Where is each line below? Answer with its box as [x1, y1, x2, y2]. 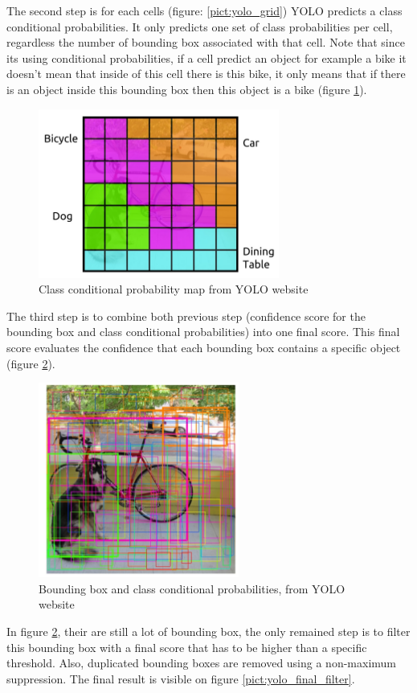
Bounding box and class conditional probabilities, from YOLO [39, 580, 345, 597]
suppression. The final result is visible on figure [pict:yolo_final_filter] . [6, 670, 355, 687]
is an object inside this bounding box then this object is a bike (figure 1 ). [6, 80, 367, 97]
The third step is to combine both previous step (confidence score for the [6, 307, 366, 324]
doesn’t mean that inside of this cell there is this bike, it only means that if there [6, 65, 406, 82]
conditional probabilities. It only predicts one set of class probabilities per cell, [6, 18, 393, 35]
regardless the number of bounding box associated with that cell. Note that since [6, 34, 405, 51]
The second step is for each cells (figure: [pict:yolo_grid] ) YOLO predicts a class [6, 2, 403, 18]
